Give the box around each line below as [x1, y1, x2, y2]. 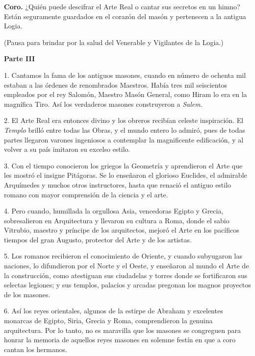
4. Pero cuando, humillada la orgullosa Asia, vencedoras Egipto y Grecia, [4, 206, 224, 216]
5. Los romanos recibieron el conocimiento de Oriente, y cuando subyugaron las [4, 251, 243, 261]
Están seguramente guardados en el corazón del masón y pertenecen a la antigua [4, 11, 246, 21]
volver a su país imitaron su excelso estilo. [4, 144, 130, 154]
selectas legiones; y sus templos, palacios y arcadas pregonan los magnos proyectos [4, 280, 251, 290]
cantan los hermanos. [4, 344, 67, 354]
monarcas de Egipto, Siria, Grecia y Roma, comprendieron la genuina [4, 315, 213, 326]
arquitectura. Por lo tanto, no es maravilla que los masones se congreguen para [4, 325, 241, 335]
